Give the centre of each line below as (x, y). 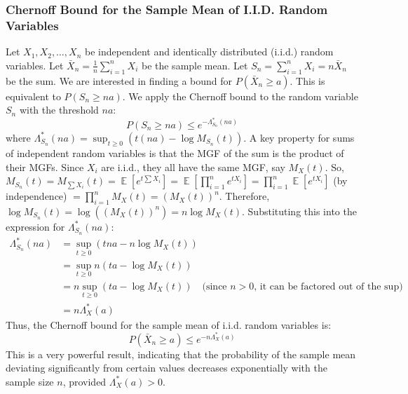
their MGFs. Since (45, 167)
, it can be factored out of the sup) (328, 286)
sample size (30, 381)
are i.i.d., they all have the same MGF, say (193, 167)
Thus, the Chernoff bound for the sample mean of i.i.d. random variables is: (169, 324)
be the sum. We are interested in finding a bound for (119, 80)
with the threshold (59, 110)
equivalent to (33, 96)
